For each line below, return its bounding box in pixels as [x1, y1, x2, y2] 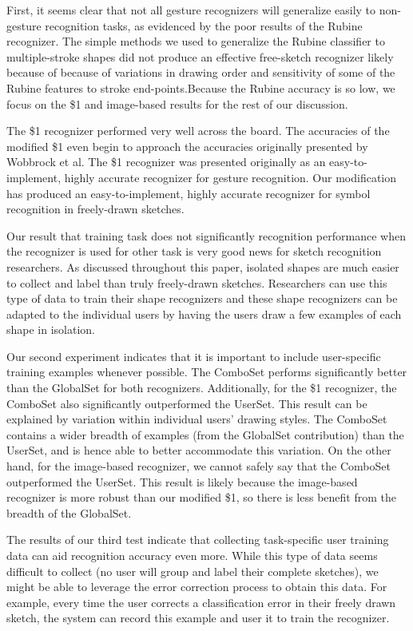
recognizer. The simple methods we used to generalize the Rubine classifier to [6, 33, 385, 50]
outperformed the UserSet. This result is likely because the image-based [6, 473, 358, 490]
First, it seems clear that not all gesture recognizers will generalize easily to [6, 2, 376, 18]
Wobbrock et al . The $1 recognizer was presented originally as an [6, 153, 326, 170]
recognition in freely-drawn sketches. [6, 200, 185, 217]
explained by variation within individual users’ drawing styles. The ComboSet [6, 411, 387, 427]
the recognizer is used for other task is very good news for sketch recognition [6, 243, 382, 260]
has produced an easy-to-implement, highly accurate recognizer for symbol [6, 185, 371, 201]
